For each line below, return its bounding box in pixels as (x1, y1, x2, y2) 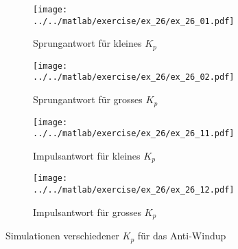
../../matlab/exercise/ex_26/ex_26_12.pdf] (33, 184, 235, 195)
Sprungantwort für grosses (33, 92, 143, 107)
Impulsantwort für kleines (33, 148, 141, 162)
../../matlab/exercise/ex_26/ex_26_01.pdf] (33, 16, 235, 26)
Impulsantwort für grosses (33, 204, 141, 219)
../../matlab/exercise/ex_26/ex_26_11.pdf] (33, 129, 235, 139)
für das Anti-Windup (137, 228, 226, 243)
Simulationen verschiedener (5, 228, 119, 243)
